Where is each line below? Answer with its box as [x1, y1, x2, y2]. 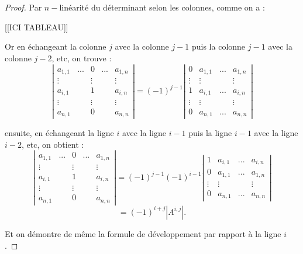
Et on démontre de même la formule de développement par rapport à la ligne [5, 227, 281, 239]
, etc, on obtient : [21, 138, 84, 150]
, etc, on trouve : [51, 51, 112, 64]
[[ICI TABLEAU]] [5, 20, 68, 33]
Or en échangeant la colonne [5, 40, 106, 53]
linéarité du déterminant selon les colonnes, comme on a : [59, 1, 265, 13]
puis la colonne [191, 40, 246, 53]
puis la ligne [188, 127, 232, 139]
